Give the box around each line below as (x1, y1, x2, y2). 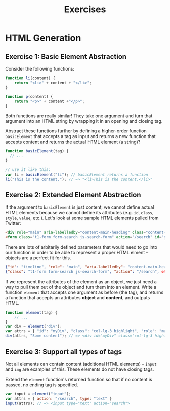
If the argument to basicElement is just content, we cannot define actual (5, 204, 154, 210)
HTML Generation (5, 32, 81, 44)
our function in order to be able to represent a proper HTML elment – (5, 250, 149, 256)
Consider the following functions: (5, 66, 75, 72)
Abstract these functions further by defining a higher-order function (5, 128, 147, 134)
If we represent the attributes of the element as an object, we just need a (5, 278, 157, 285)
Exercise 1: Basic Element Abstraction (5, 52, 127, 61)
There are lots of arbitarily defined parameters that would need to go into (5, 244, 158, 250)
